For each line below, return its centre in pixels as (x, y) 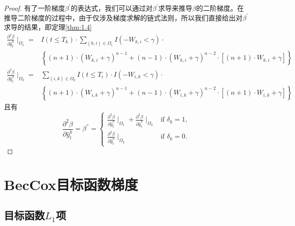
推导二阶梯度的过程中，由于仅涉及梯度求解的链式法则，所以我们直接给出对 (123, 17)
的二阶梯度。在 (220, 8)
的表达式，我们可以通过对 (112, 8)
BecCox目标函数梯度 (71, 184)
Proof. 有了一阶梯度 (35, 8)
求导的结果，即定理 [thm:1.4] (48, 27)
